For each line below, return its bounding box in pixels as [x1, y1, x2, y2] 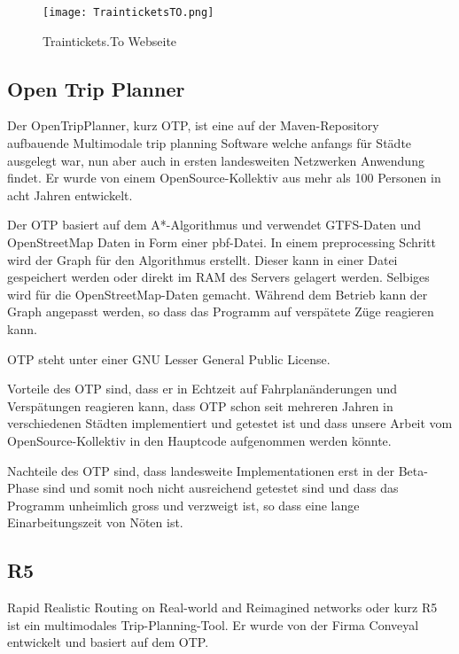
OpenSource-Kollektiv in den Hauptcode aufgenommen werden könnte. [7, 431, 392, 449]
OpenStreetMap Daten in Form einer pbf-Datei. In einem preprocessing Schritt [7, 233, 437, 252]
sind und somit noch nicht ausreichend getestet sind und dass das [43, 479, 399, 497]
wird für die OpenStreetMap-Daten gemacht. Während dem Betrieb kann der [7, 284, 428, 303]
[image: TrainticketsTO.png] [43, 6, 214, 19]
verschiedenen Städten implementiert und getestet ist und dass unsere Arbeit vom [7, 414, 453, 432]
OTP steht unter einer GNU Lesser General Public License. [7, 349, 331, 368]
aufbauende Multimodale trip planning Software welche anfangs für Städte [7, 134, 412, 152]
